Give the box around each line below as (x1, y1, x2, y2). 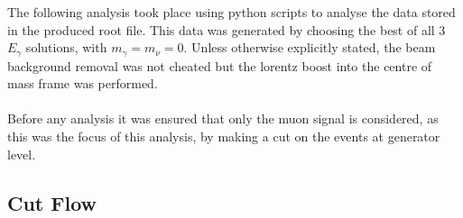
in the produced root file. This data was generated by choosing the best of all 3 (7, 20, 446, 39)
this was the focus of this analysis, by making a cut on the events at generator (7, 127, 440, 146)
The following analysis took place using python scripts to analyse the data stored (7, 3, 456, 21)
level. (7, 144, 36, 163)
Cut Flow (7, 188, 97, 216)
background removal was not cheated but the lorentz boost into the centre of (7, 56, 432, 75)
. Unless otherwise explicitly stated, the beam (183, 38, 436, 57)
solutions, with (25, 38, 107, 57)
